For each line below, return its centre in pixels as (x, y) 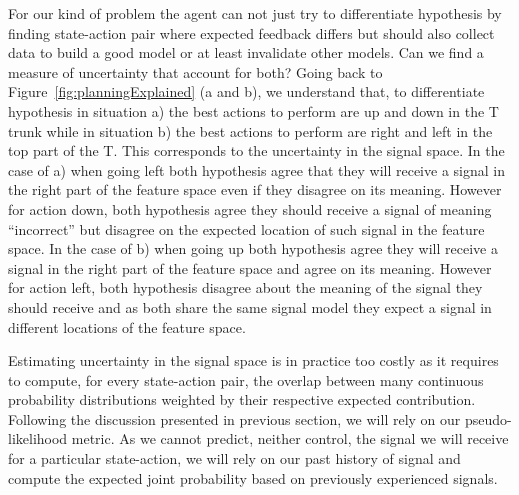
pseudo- (488, 418)
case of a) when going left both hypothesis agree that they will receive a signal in (256, 169)
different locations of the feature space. (127, 326)
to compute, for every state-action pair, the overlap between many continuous (246, 379)
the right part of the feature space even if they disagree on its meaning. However (255, 189)
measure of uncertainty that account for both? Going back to (195, 71)
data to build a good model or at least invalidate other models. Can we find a (246, 52)
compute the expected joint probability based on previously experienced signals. (253, 477)
